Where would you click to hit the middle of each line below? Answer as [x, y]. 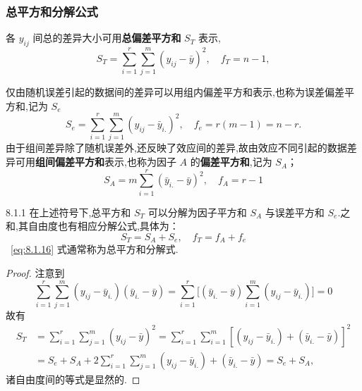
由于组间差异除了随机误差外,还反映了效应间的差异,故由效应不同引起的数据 [176, 148]
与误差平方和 [295, 212]
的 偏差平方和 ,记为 [231, 162]
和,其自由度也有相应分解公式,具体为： [92, 226]
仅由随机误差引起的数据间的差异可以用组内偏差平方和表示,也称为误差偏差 [175, 92]
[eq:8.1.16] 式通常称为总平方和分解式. [95, 249]
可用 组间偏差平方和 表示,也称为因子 [96, 162]
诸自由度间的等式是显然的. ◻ [73, 379]
